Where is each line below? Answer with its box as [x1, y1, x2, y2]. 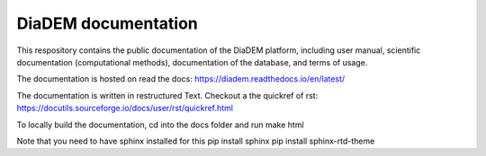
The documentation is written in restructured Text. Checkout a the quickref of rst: [16, 90, 319, 100]
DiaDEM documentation [16, 13, 198, 33]
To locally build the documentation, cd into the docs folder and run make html [16, 119, 305, 130]
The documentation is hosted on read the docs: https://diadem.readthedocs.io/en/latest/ [16, 74, 346, 84]
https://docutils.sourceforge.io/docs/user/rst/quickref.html [16, 103, 234, 114]
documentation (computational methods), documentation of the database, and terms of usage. [16, 56, 368, 67]
